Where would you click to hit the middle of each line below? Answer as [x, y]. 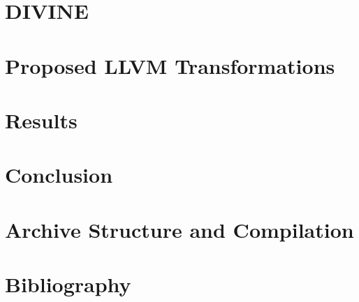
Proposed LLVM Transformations [170, 65]
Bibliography [68, 284]
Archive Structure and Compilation [179, 229]
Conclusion [59, 175]
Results [41, 120]
